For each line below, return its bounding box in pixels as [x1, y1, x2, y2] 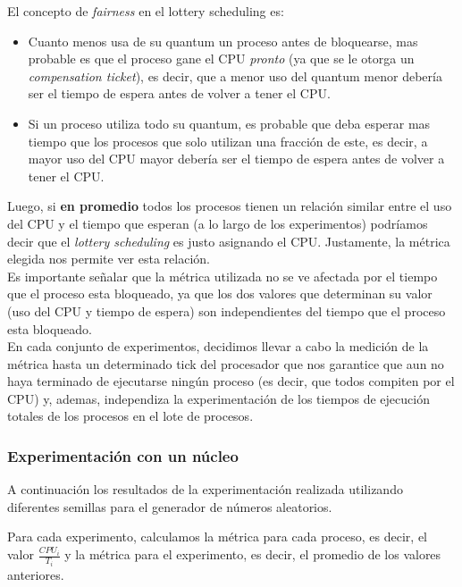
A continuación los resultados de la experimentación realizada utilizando [7, 480, 403, 499]
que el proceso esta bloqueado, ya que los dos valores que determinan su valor [7, 284, 433, 303]
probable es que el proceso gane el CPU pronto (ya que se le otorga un [28, 49, 415, 68]
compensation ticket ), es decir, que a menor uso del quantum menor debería [28, 66, 442, 85]
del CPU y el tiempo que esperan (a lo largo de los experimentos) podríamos [7, 214, 428, 232]
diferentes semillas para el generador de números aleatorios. [7, 497, 332, 516]
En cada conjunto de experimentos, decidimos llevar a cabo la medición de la [7, 337, 429, 356]
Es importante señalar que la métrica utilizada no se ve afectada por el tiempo [7, 266, 438, 285]
